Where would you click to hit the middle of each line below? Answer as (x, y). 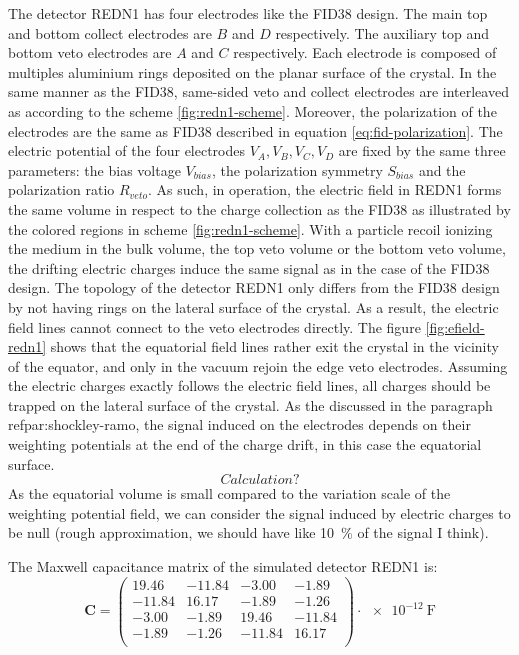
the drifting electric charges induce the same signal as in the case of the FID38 (249, 267)
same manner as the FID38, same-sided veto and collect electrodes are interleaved (258, 91)
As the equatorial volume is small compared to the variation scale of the (229, 493)
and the (442, 169)
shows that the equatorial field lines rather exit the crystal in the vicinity (274, 346)
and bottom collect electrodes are (110, 32)
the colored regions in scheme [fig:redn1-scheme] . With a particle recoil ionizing (250, 228)
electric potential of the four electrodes (127, 150)
